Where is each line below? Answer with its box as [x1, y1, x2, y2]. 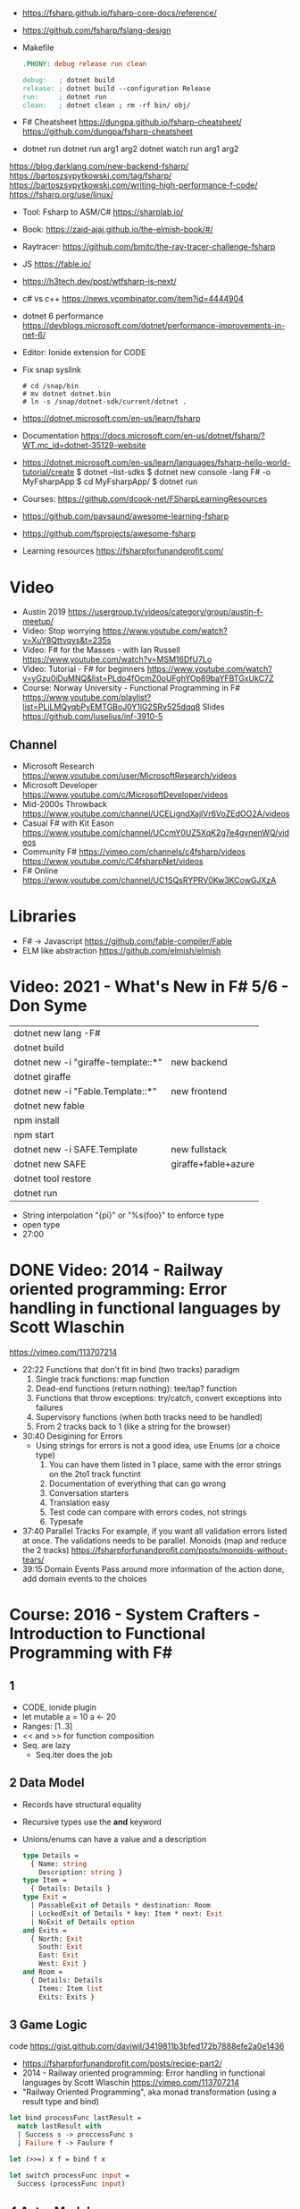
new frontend [171, 1085, 228, 1097]
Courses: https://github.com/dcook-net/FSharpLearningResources [21, 494, 268, 505]
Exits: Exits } [38, 1992, 96, 2001]
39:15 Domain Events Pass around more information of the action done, [21, 1563, 285, 1574]
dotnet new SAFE [13, 1158, 87, 1170]
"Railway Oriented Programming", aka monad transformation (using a [21, 2086, 277, 2097]
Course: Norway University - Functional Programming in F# [21, 683, 241, 693]
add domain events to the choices [21, 1573, 147, 1584]
